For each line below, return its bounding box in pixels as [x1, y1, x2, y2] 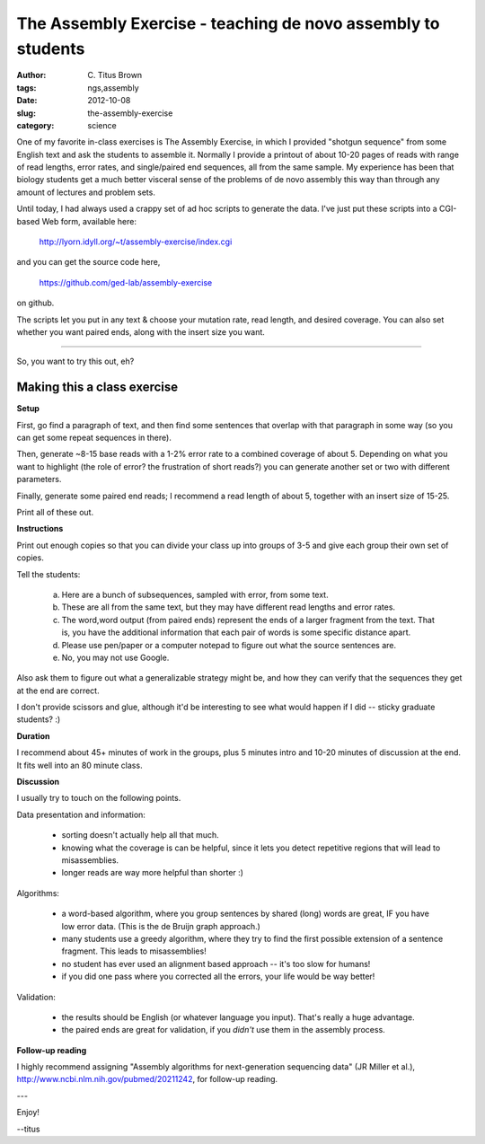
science [87, 119, 117, 130]
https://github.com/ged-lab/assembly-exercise [39, 277, 213, 287]
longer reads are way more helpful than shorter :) [61, 867, 244, 878]
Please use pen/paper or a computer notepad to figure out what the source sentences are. [61, 639, 397, 650]
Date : [16, 95, 38, 106]
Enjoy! [16, 1107, 40, 1118]
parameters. [16, 474, 62, 485]
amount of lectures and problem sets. [16, 187, 156, 198]
